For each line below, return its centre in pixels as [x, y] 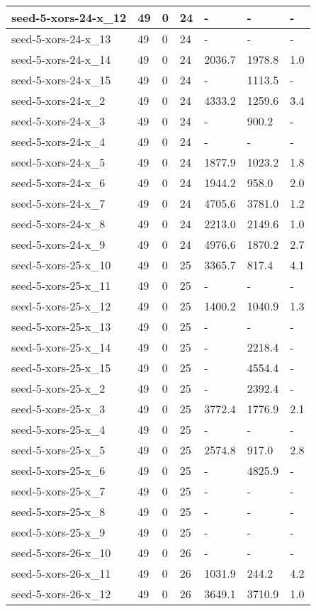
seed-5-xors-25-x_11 [61, 285]
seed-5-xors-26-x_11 [61, 573]
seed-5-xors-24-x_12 [69, 17]
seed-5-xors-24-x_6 [58, 183]
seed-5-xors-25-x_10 [61, 265]
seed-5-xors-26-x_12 [61, 594]
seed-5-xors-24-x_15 [61, 80]
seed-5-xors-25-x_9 [58, 532]
